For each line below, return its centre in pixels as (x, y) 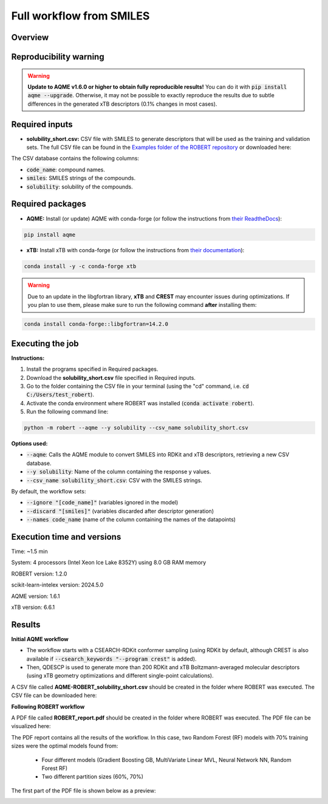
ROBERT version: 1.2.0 (39, 574)
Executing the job (45, 343)
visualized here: (31, 726)
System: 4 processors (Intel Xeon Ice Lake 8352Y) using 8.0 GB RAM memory (109, 563)
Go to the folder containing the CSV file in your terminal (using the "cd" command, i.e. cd (138, 386)
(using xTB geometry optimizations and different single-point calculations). (120, 676)
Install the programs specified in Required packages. (92, 369)
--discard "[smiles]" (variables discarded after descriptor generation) (120, 511)
